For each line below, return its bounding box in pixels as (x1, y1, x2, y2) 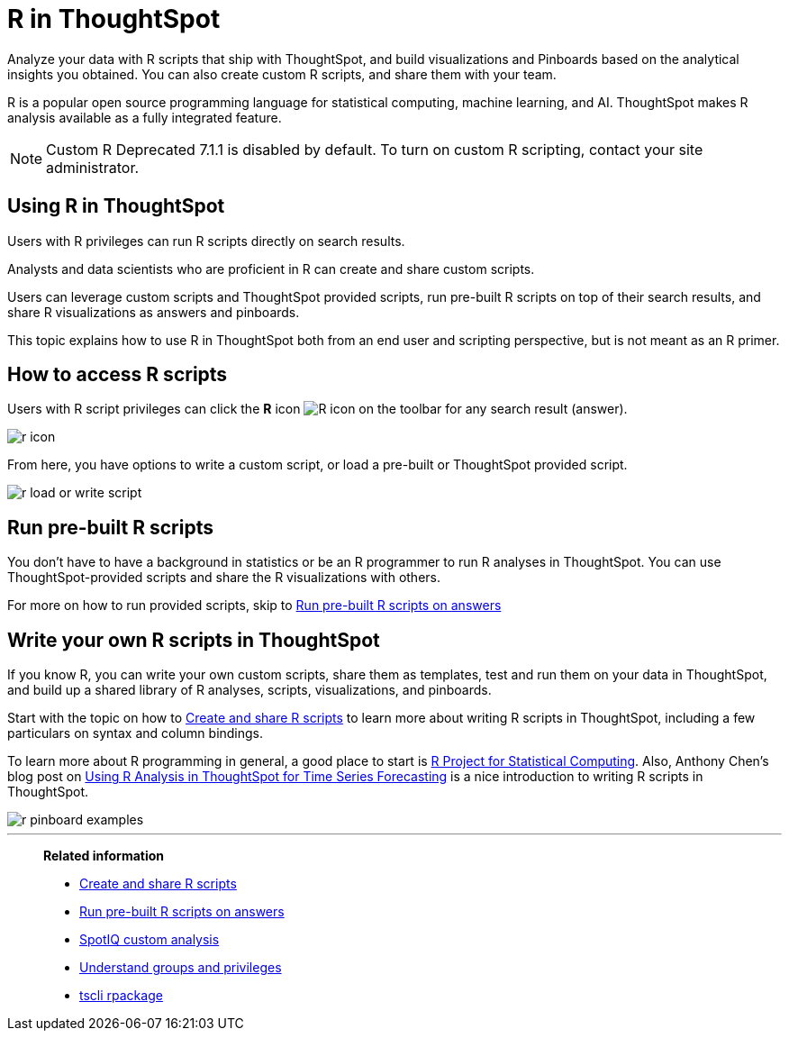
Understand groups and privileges (79, 960, 282, 976)
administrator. (46, 158, 140, 177)
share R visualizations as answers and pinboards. (7, 304, 300, 320)
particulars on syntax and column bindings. (7, 725, 264, 742)
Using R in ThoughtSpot (7, 195, 225, 218)
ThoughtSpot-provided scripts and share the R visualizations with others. (7, 569, 440, 586)
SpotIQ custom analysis (79, 932, 220, 948)
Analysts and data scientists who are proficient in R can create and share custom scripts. (7, 260, 535, 277)
